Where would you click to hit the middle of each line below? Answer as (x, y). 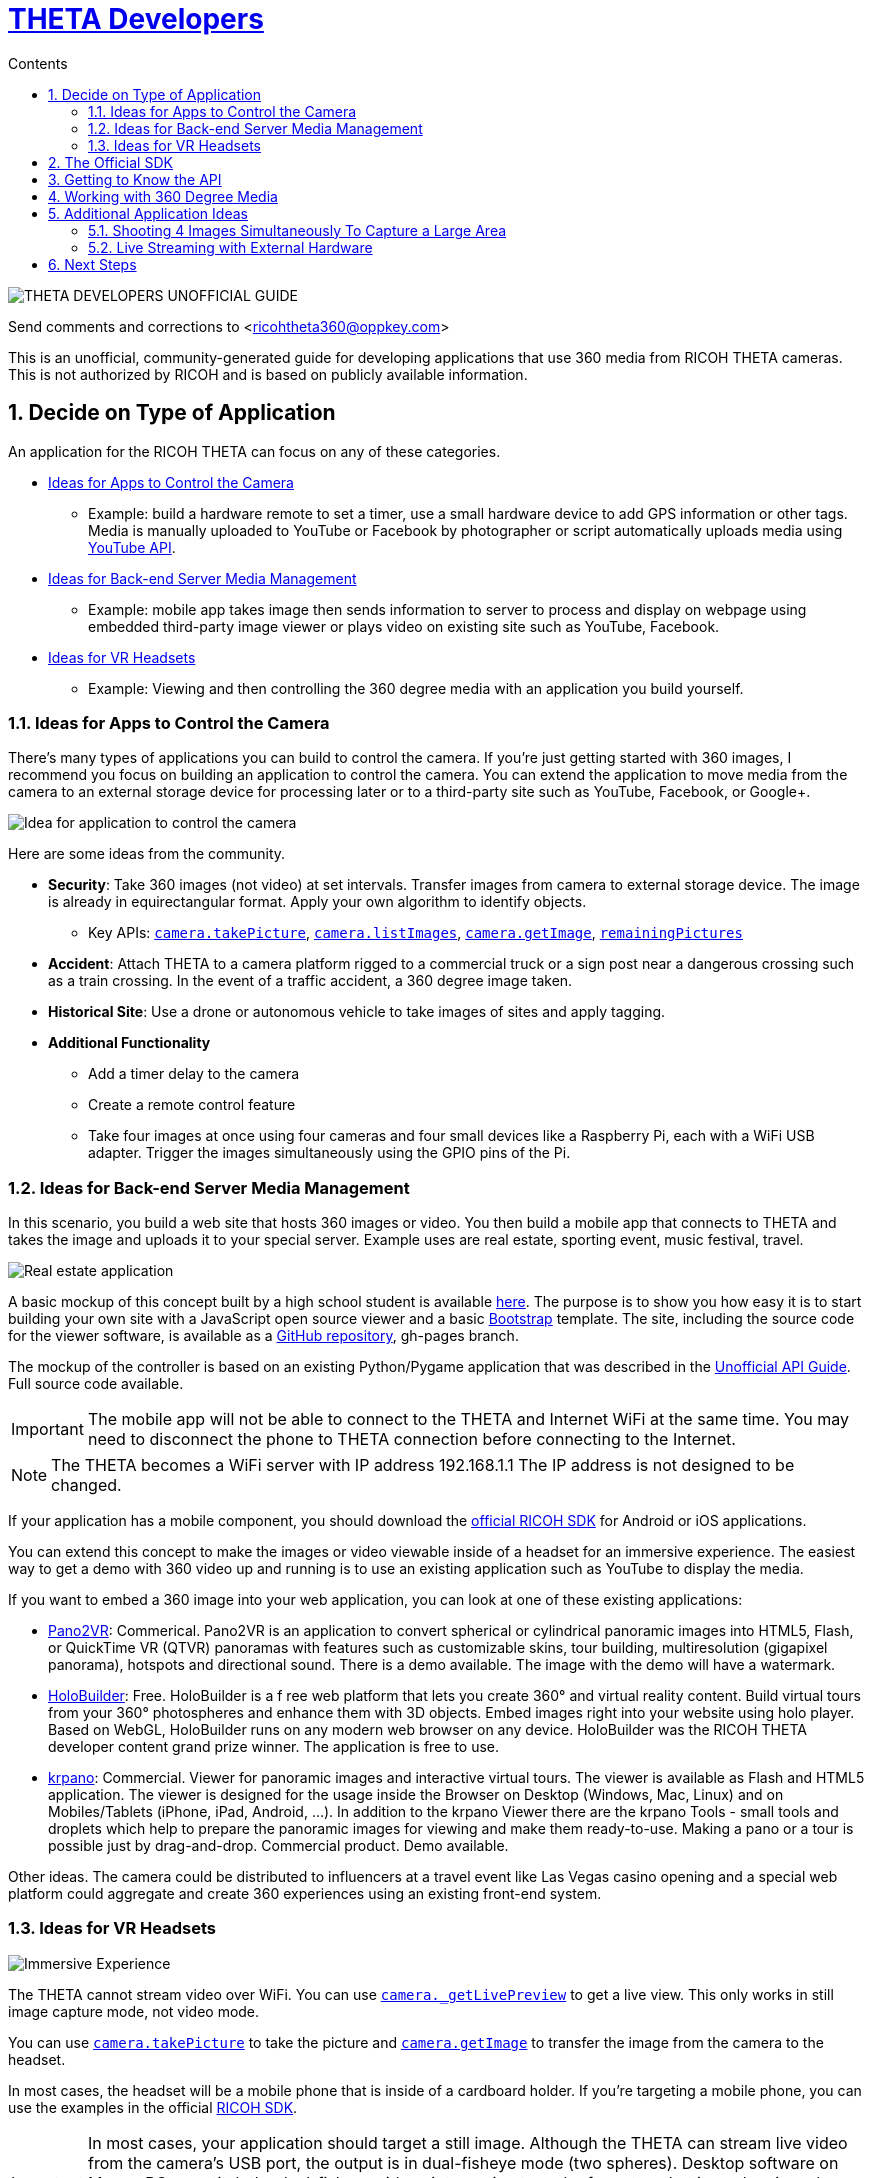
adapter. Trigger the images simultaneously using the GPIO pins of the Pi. (329, 1153)
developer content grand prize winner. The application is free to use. (274, 1747)
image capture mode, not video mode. (134, 2011)
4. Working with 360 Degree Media (163, 196)
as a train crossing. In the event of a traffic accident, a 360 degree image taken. (310, 981)
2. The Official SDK (110, 162)
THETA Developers (136, 19)
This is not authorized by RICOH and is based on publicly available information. (268, 374)
